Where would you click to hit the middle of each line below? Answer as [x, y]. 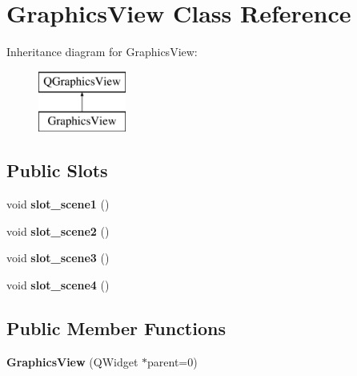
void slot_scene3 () [58, 258]
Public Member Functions [116, 327]
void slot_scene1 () [58, 204]
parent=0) [172, 361]
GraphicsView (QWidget [72, 361]
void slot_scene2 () [58, 230]
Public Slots [57, 170]
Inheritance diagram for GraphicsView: [102, 52]
